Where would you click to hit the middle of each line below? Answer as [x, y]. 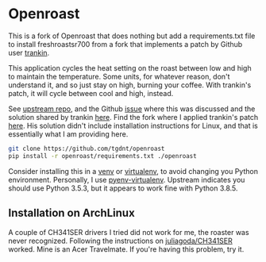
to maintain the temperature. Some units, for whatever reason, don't [119, 76]
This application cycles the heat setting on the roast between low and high [130, 67]
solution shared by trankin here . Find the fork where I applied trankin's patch [133, 117]
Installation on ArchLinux [71, 213]
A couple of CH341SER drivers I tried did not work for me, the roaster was [129, 232]
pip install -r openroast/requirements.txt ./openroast [102, 156]
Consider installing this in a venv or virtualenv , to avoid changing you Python [133, 171]
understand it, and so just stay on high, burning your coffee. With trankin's [130, 85]
